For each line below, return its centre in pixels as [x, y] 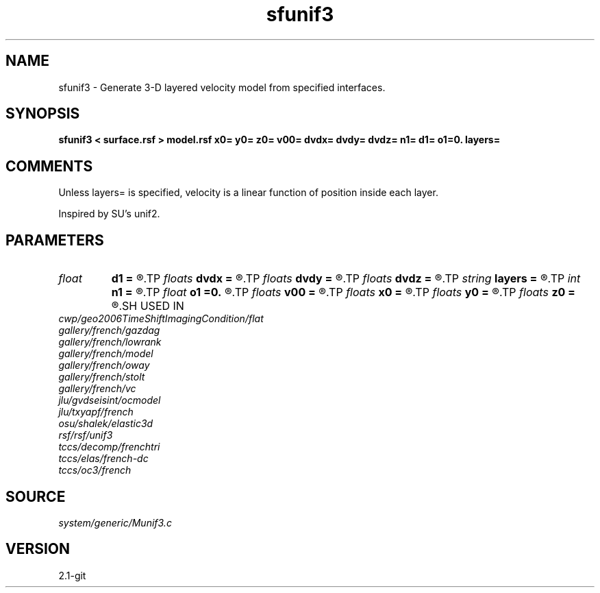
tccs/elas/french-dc [103, 459]
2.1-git [72, 575]
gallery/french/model [106, 354]
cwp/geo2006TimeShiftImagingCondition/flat [161, 319]
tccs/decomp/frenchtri [109, 447]
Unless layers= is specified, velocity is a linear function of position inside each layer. [248, 193]
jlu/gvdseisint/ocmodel [110, 400]
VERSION [38, 549]
